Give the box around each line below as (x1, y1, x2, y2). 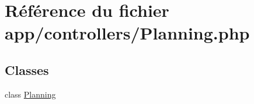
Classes (5, 60, 49, 78)
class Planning (5, 88, 56, 100)
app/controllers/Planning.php (5, 21, 250, 45)
